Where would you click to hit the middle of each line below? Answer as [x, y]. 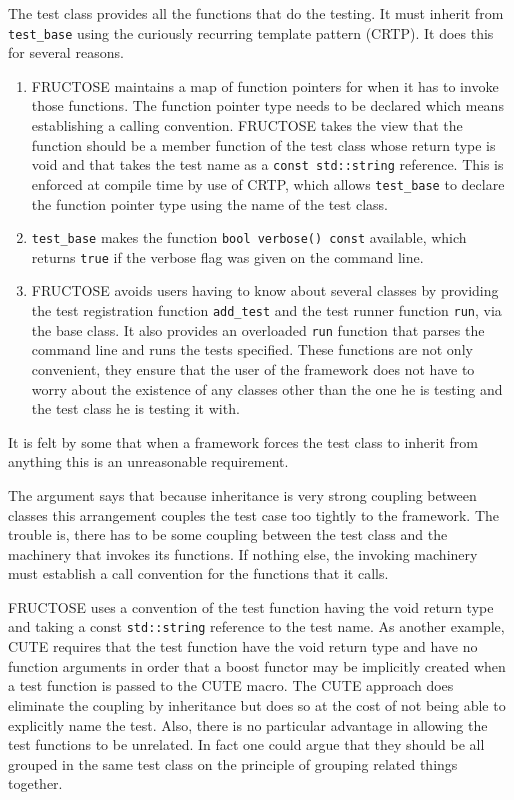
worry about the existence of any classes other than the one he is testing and [267, 388]
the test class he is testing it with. [135, 408]
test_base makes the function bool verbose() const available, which [249, 237]
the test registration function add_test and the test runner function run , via [266, 310]
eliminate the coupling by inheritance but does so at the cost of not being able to [257, 704]
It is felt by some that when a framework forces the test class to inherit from [243, 441]
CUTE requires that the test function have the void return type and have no [243, 646]
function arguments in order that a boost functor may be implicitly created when [257, 665]
